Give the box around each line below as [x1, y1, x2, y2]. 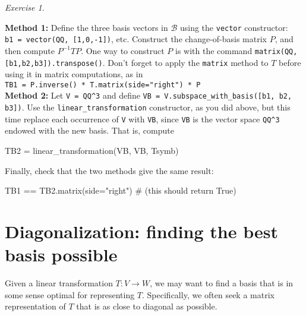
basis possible [5, 242, 118, 267]
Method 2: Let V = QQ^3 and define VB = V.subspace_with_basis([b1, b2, [5, 89, 292, 102]
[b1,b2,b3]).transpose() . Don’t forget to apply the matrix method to [5, 56, 269, 68]
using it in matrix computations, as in [5, 68, 143, 80]
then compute [5, 44, 55, 56]
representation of [5, 300, 66, 312]
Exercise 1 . [5, 1, 45, 13]
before [279, 56, 301, 68]
